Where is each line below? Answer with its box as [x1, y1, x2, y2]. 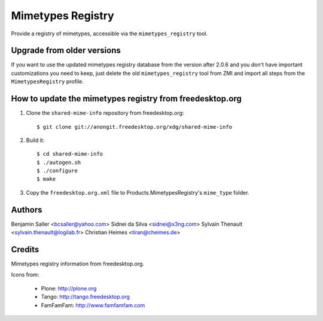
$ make [36, 175, 56, 183]
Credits [11, 244, 39, 255]
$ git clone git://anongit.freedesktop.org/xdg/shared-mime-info [36, 123, 233, 130]
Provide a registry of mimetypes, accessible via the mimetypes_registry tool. [11, 30, 208, 37]
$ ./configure [36, 168, 78, 174]
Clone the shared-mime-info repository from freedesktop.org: [26, 110, 184, 117]
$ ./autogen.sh [36, 159, 81, 166]
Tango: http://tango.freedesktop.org [41, 293, 130, 301]
